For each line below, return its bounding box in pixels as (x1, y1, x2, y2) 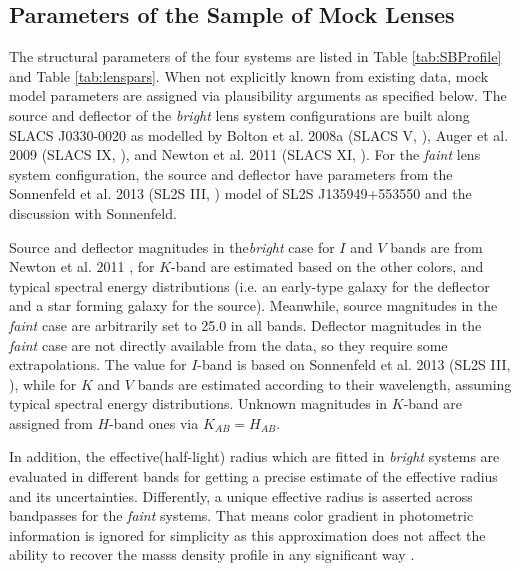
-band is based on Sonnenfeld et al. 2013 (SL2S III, (197, 354, 511, 375)
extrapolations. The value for (9, 354, 187, 375)
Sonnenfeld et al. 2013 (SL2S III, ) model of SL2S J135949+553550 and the (9, 183, 472, 204)
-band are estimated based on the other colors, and (171, 256, 484, 277)
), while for (9, 373, 77, 394)
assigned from (9, 412, 93, 433)
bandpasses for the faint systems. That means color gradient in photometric (9, 505, 474, 526)
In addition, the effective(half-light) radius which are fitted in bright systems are (9, 446, 500, 467)
